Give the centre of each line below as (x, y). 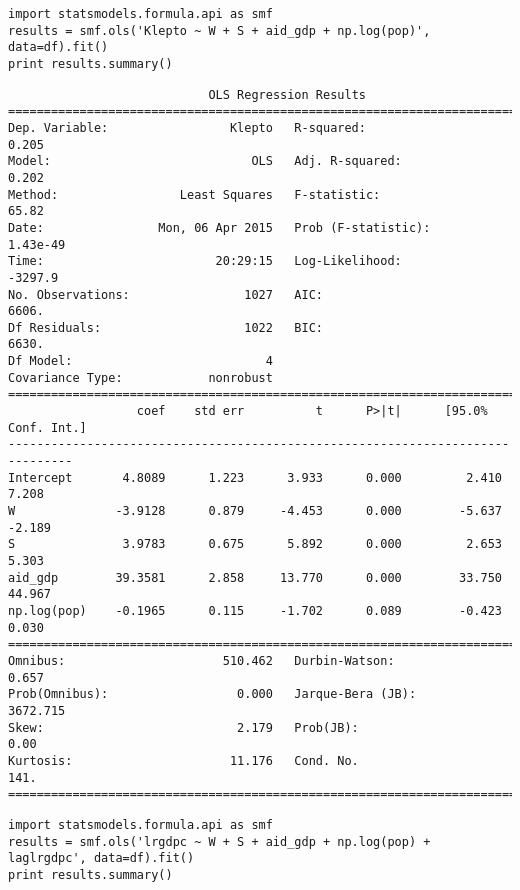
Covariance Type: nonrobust (140, 377)
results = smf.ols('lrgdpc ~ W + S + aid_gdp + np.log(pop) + (219, 841)
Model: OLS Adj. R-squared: (205, 161)
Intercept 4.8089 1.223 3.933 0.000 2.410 (255, 477)
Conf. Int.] (47, 427)
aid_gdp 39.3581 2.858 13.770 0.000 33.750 (255, 577)
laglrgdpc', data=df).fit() (101, 858)
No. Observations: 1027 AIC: (165, 294)
